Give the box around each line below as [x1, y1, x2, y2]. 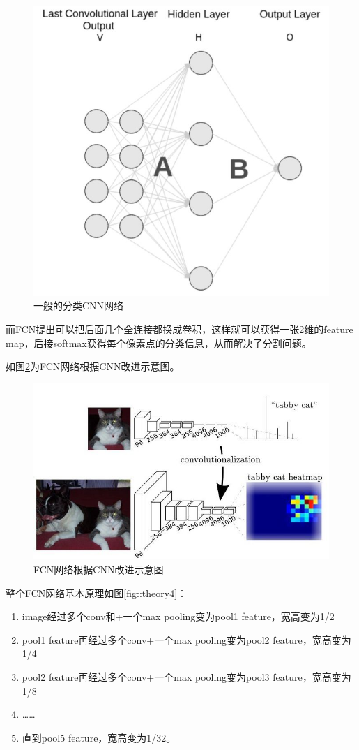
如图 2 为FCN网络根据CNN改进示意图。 [6, 359, 180, 374]
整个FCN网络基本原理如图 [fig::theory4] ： [6, 585, 188, 600]
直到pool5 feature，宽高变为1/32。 [22, 730, 176, 744]
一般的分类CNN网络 [33, 298, 124, 313]
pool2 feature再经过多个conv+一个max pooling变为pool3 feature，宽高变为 [22, 670, 351, 684]
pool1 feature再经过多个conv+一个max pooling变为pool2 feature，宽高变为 [22, 632, 351, 647]
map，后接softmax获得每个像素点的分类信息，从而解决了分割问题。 [6, 335, 312, 350]
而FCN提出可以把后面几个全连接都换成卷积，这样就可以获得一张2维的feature [6, 321, 353, 336]
